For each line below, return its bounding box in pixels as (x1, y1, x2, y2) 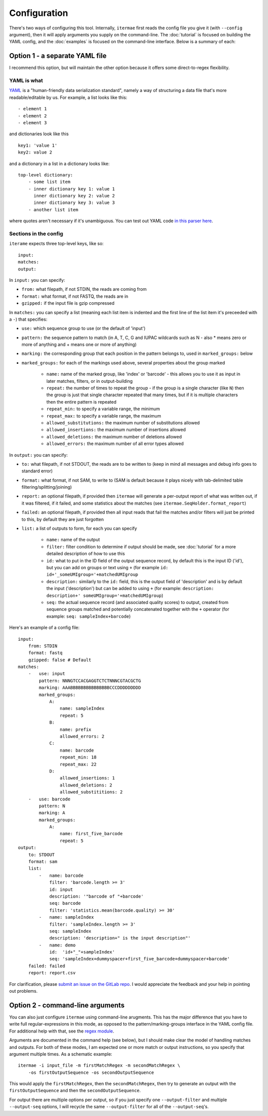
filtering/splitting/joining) (21, 484, 72, 490)
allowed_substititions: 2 (60, 789, 123, 795)
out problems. (9, 988, 38, 994)
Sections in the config (9, 230, 64, 237)
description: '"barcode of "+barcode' (49, 893, 144, 899)
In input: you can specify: (9, 277, 66, 283)
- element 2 (18, 113, 47, 119)
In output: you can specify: (9, 452, 68, 458)
